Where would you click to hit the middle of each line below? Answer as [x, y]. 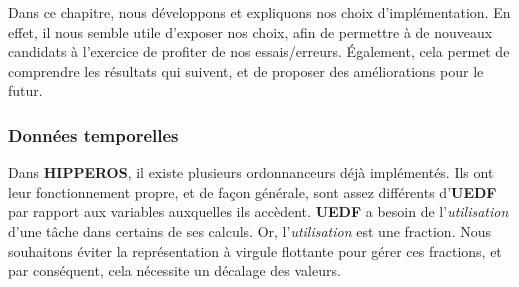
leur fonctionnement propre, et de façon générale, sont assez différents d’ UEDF [252, 191]
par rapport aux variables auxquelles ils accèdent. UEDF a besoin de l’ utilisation [258, 211]
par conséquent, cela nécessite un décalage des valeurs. [174, 270]
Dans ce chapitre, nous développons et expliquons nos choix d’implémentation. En [259, 12]
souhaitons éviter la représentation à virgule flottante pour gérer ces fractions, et [255, 250]
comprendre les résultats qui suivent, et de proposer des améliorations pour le [246, 70]
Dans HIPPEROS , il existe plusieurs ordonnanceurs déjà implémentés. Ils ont [251, 172]
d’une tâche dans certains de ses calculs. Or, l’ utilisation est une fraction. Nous [250, 230]
